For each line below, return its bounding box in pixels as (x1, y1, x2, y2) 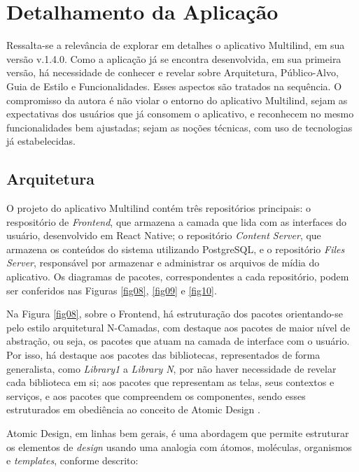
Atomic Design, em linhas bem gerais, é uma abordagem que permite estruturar (6, 425, 349, 440)
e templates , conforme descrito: (6, 453, 139, 468)
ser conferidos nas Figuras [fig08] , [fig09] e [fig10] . (6, 283, 217, 297)
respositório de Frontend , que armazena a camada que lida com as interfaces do (6, 214, 347, 229)
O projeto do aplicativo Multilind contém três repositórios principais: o (6, 201, 311, 215)
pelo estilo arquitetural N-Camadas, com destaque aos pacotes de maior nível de (6, 320, 351, 334)
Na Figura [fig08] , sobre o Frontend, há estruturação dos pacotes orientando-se (6, 306, 343, 321)
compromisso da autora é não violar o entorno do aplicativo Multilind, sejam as (6, 92, 348, 107)
